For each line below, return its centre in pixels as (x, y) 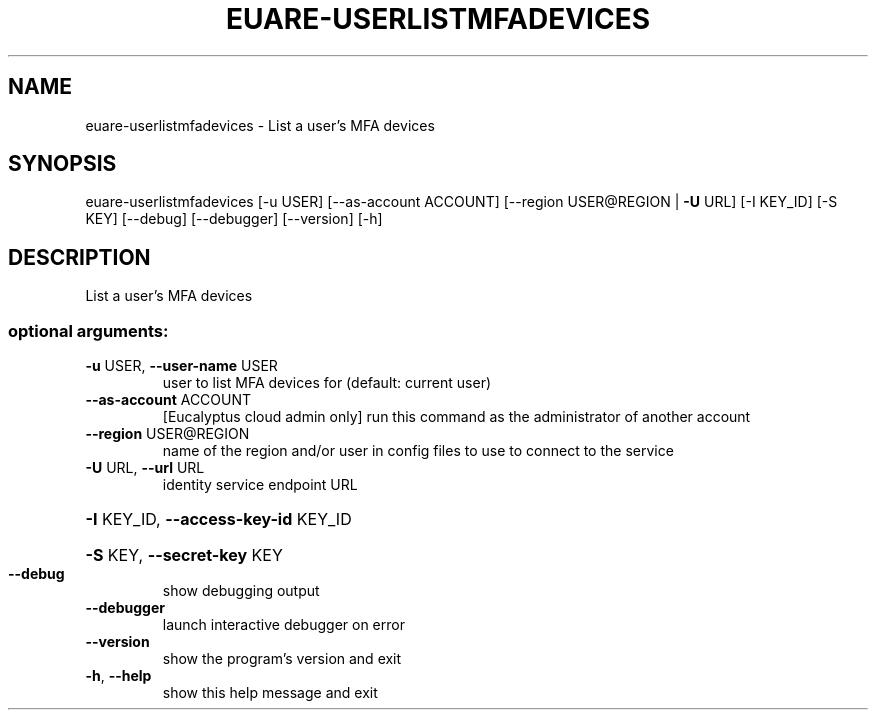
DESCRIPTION (79, 257)
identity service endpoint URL (260, 485)
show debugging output (241, 591)
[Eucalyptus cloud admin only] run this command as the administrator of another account (456, 417)
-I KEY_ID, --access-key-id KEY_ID (218, 519)
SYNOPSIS (62, 164)
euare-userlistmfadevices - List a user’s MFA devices (260, 125)
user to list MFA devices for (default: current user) (327, 383)
